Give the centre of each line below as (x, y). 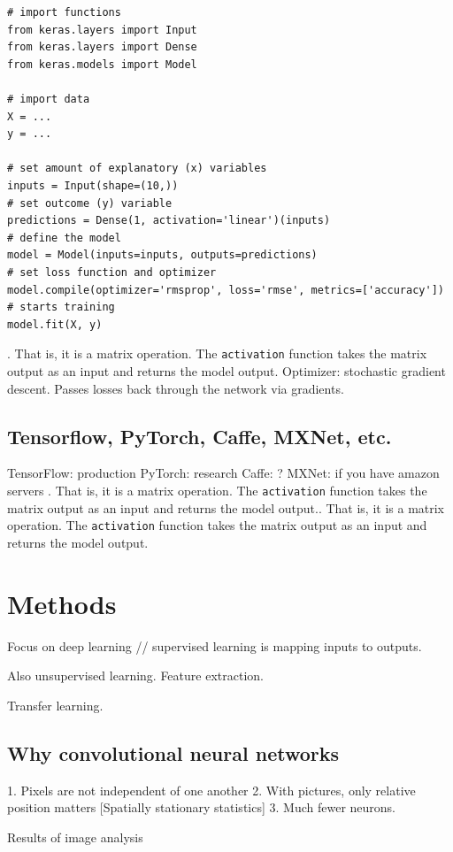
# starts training (61, 307)
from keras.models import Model (102, 64)
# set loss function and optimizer (112, 272)
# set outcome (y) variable (90, 203)
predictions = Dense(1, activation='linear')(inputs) (169, 221)
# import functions (64, 12)
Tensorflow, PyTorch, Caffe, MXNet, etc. (200, 436)
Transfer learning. (55, 705)
